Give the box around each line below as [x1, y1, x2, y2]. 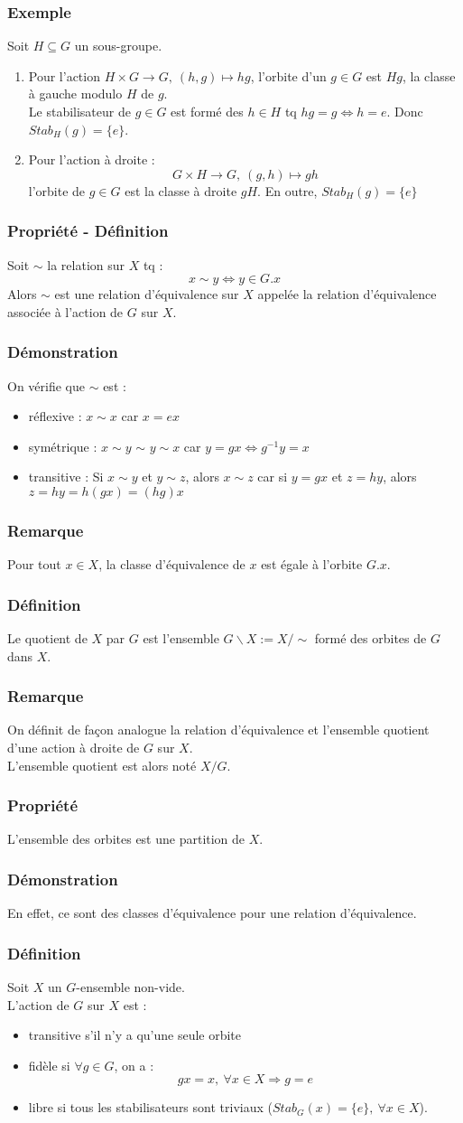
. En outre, [257, 181, 318, 200]
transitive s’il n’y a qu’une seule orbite [28, 1025, 242, 1044]
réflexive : [28, 407, 82, 426]
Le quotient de [7, 629, 88, 647]
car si [257, 467, 288, 486]
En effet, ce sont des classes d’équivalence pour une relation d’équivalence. [7, 903, 417, 922]
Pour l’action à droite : [28, 150, 155, 169]
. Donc [386, 102, 423, 120]
